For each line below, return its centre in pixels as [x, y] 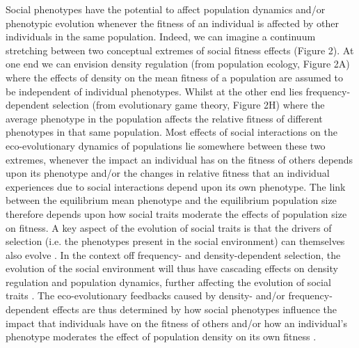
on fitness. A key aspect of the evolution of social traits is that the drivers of [169, 227]
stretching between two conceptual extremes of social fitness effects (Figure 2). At [180, 50]
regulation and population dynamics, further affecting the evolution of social [168, 282]
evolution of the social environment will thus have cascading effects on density [172, 268]
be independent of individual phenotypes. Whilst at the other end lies [154, 91]
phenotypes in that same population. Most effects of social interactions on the [171, 132]
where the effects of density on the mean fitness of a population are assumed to [175, 77]
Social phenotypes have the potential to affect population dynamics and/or [166, 9]
